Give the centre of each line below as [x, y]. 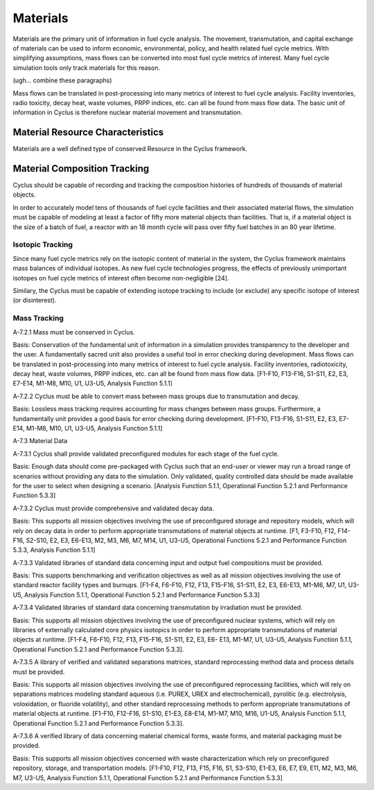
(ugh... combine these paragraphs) [62, 80]
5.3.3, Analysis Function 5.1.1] [54, 550]
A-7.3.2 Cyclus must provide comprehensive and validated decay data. [114, 508]
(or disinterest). [35, 300]
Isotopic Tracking [43, 244]
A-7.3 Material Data [40, 441]
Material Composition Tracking [81, 169]
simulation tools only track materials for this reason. [87, 68]
